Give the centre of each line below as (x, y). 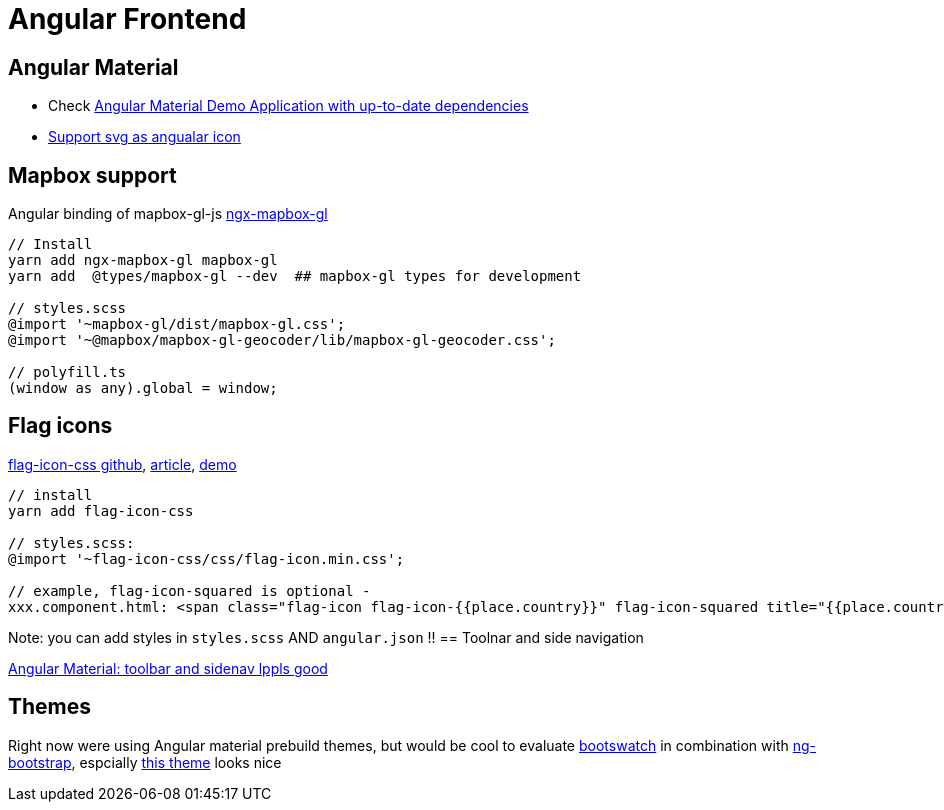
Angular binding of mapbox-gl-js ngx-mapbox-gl (168, 214)
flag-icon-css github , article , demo (122, 464)
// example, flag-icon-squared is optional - (189, 590)
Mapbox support (92, 175)
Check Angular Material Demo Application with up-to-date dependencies (288, 106)
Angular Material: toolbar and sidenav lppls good (168, 668)
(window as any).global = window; (143, 388)
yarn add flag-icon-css (101, 510)
